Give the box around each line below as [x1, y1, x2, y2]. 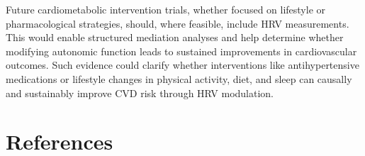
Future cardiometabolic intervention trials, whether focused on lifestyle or [6, 2, 326, 16]
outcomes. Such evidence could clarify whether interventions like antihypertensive [6, 57, 359, 72]
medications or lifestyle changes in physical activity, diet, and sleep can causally [6, 71, 352, 86]
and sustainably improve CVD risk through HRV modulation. [6, 85, 274, 100]
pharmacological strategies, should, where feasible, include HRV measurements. [6, 16, 349, 30]
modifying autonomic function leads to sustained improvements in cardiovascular [6, 43, 357, 58]
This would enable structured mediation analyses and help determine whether [6, 30, 344, 45]
